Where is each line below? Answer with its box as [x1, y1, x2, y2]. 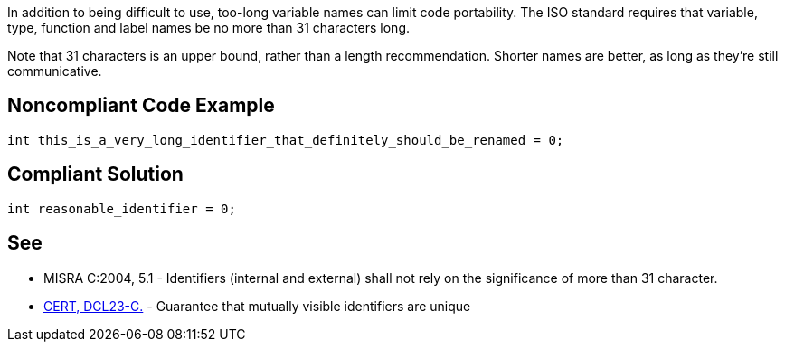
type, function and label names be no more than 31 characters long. [7, 20, 410, 35]
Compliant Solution [7, 163, 184, 186]
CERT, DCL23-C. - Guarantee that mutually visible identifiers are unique [43, 297, 471, 314]
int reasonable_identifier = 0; [7, 201, 236, 216]
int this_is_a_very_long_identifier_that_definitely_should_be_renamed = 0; [7, 132, 564, 147]
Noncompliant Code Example [7, 94, 275, 118]
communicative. [7, 63, 102, 79]
